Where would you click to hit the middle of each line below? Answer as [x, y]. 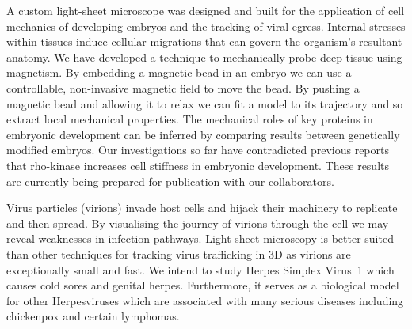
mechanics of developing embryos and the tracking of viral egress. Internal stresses [206, 26]
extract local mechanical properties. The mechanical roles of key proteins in [190, 119]
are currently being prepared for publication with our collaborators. [170, 181]
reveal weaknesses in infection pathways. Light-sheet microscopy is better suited [200, 238]
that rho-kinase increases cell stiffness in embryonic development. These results [198, 165]
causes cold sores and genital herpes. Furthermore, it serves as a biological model [203, 285]
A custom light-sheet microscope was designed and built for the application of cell [206, 10]
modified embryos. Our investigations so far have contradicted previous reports [198, 150]
